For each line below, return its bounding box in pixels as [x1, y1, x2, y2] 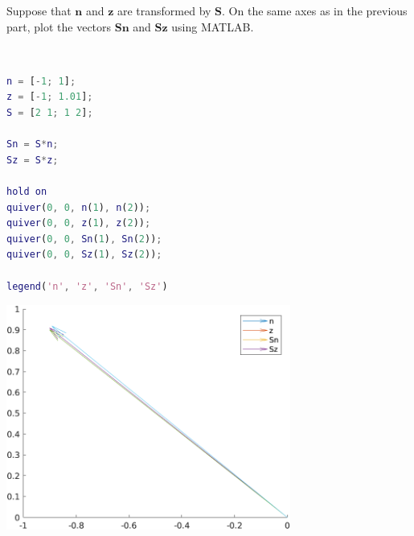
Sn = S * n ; [6, 138, 59, 150]
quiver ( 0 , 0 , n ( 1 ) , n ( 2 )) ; [6, 201, 151, 213]
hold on [6, 185, 47, 197]
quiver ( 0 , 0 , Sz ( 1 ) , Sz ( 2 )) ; [6, 249, 162, 261]
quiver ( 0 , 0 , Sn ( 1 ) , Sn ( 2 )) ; [6, 233, 162, 245]
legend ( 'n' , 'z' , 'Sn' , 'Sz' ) [6, 280, 168, 292]
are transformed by [117, 2, 211, 19]
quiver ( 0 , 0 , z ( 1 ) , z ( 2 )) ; [6, 217, 151, 229]
